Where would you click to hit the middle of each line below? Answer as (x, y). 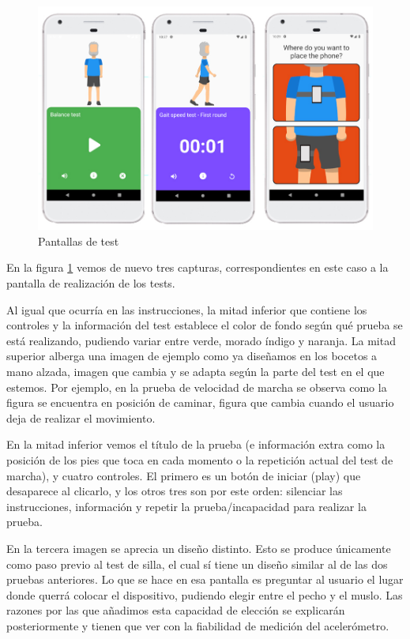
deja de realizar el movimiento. (81, 417)
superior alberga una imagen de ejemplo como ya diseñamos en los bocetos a (192, 356)
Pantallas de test (79, 241)
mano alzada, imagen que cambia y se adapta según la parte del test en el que (196, 372)
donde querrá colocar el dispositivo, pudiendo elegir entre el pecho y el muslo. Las (205, 594)
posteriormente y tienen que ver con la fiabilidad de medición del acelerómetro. (198, 625)
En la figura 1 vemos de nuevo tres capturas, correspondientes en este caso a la (197, 267)
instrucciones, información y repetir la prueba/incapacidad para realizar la (186, 506)
